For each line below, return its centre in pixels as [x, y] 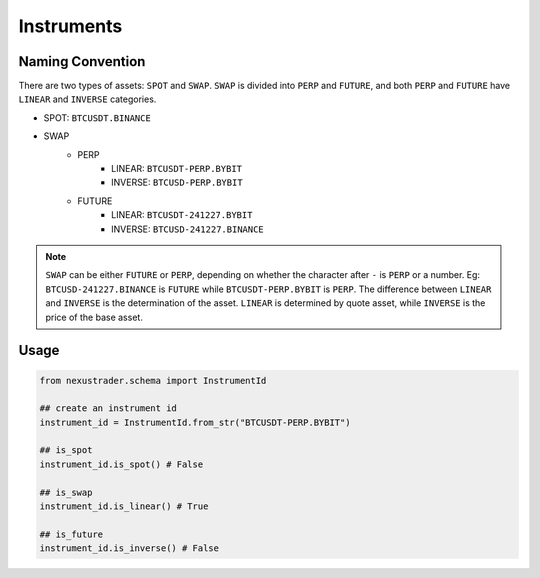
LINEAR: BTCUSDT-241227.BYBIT [182, 215]
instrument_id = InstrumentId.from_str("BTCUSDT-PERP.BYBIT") [195, 422]
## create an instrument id [108, 408]
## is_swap [66, 492]
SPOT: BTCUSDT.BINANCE [97, 117]
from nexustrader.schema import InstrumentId [153, 380]
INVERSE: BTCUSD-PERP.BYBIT [177, 182]
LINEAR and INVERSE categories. [87, 99]
